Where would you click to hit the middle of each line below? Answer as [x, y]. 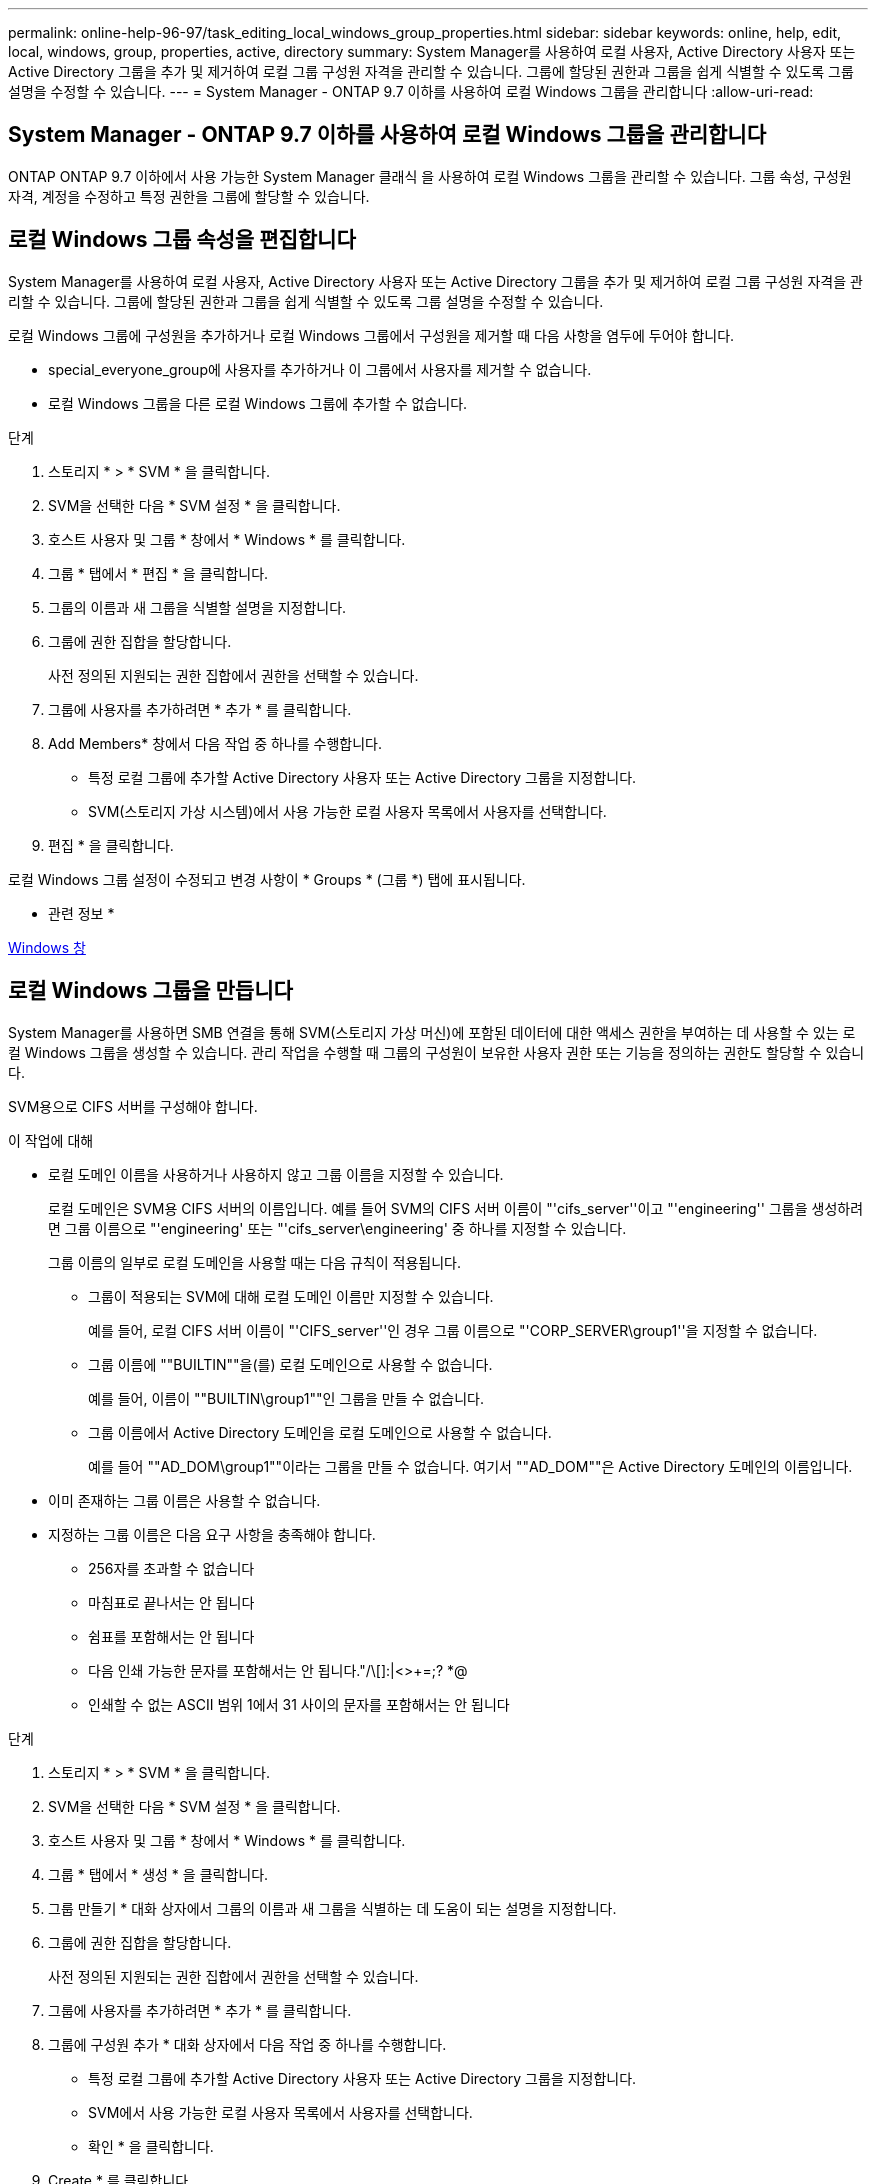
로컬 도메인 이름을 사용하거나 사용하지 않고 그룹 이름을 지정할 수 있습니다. [276, 1174]
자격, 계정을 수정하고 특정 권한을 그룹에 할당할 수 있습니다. [189, 196]
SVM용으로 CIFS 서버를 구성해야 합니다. [133, 1106]
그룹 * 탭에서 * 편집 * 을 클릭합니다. [158, 573]
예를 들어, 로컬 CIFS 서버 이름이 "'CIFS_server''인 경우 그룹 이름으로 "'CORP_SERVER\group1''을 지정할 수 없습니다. [453, 1330]
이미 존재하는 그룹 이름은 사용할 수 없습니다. [184, 1500]
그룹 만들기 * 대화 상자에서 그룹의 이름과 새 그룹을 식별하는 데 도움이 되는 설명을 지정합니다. [332, 1908]
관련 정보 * [81, 913]
